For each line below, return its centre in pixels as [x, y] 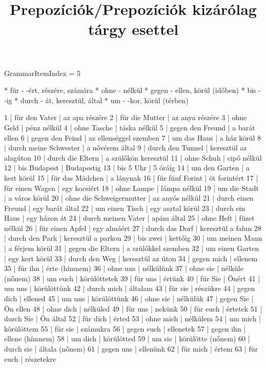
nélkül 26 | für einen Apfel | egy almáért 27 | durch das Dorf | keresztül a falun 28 [133, 228]
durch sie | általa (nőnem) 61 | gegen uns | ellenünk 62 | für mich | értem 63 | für [131, 348]
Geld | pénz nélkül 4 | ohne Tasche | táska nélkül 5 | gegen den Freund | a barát [130, 127]
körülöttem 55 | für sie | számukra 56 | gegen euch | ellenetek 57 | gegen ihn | [125, 328]
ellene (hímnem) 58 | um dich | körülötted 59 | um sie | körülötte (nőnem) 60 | [127, 338]
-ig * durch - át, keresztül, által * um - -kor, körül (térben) [96, 100]
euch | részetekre [30, 359]
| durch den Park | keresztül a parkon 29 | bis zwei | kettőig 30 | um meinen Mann [133, 238]
